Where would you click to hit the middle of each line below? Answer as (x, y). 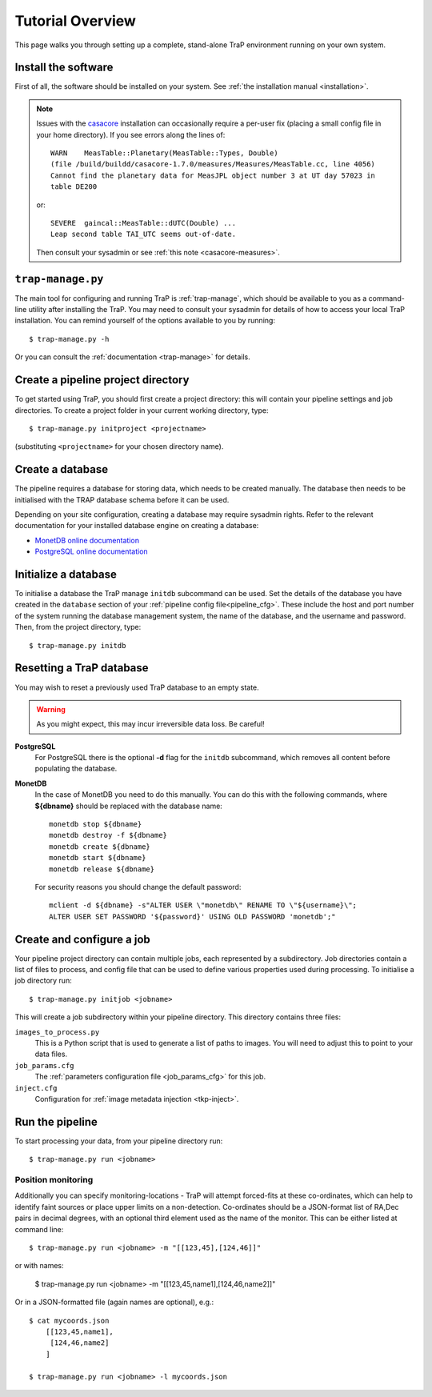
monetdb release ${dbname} (102, 869)
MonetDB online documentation (87, 540)
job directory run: (43, 981)
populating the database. (76, 769)
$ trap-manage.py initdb (78, 645)
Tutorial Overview (75, 21)
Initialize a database (66, 574)
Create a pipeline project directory (102, 380)
